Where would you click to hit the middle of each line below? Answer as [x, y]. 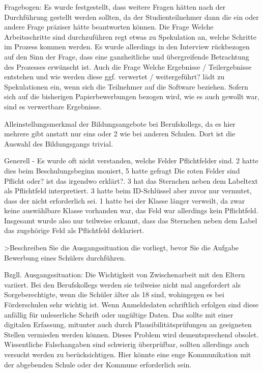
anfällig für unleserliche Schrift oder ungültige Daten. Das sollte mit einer [119, 314]
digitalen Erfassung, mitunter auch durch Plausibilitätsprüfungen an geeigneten [128, 324]
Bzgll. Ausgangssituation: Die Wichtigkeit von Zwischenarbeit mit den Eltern [125, 275]
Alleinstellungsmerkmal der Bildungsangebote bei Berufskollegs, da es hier [120, 123]
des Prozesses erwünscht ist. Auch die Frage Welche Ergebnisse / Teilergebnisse [128, 66]
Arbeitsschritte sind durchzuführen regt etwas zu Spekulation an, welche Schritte [130, 36]
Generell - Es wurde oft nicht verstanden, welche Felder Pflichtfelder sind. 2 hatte [131, 161]
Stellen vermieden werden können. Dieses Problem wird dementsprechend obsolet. [131, 334]
